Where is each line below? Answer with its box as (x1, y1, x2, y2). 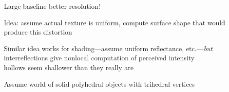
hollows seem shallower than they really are (4, 62, 134, 72)
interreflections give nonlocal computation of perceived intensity (4, 53, 195, 63)
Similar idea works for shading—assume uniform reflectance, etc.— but (4, 43, 213, 53)
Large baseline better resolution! (4, 1, 100, 11)
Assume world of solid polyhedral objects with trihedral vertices (4, 78, 195, 89)
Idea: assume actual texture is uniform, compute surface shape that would (4, 17, 225, 27)
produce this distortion (4, 27, 72, 37)
